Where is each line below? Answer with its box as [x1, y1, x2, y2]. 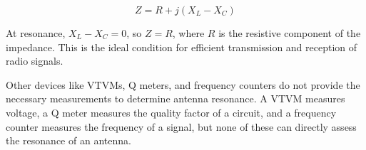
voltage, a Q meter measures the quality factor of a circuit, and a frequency [6, 105, 337, 119]
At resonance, [6, 26, 66, 40]
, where [172, 26, 205, 40]
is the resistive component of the [218, 26, 361, 40]
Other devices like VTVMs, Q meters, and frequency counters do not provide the [6, 77, 360, 92]
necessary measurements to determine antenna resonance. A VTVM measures [6, 91, 345, 106]
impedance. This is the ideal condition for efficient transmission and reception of [6, 39, 357, 54]
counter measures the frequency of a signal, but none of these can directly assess [6, 119, 357, 134]
